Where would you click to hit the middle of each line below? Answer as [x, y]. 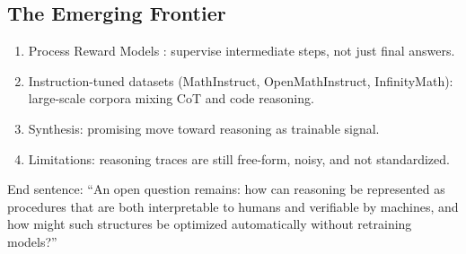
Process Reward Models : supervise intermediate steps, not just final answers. [242, 51]
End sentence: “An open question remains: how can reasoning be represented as [226, 189]
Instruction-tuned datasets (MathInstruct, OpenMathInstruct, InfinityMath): [241, 80]
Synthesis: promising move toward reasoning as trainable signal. [204, 128]
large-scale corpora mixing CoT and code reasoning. [171, 98]
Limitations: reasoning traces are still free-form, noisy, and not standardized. [239, 158]
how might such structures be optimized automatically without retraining [210, 224]
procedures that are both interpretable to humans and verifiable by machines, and [233, 206]
